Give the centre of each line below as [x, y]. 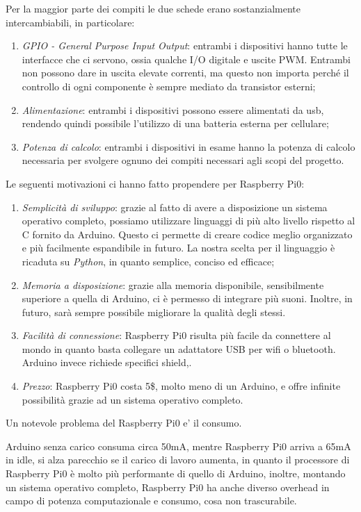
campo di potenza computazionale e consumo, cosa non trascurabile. [151, 501]
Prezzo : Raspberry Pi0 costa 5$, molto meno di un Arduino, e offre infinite [181, 386]
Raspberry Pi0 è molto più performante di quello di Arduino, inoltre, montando [176, 473]
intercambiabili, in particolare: [70, 22]
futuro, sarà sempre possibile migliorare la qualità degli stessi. [154, 312]
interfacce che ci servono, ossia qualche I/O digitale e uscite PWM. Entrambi [186, 59]
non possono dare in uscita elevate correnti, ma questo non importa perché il [185, 73]
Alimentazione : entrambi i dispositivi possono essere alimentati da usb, [173, 109]
